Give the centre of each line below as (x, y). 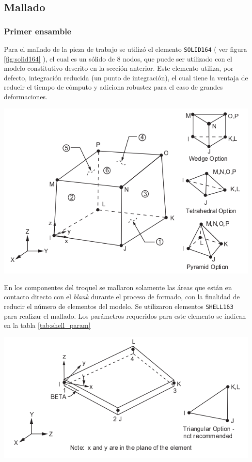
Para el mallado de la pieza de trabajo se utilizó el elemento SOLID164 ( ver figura (126, 49)
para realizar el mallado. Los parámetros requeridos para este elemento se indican (125, 316)
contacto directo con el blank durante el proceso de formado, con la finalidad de (122, 297)
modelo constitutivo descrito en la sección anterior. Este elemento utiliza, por (119, 68)
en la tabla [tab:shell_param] (47, 325)
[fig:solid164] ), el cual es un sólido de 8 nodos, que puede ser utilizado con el (118, 58)
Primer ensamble (38, 31)
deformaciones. (26, 97)
